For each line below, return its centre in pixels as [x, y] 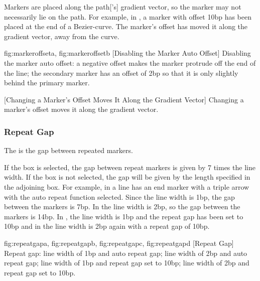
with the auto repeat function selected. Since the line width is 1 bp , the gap [119, 196]
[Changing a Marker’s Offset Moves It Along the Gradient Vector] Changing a [124, 99]
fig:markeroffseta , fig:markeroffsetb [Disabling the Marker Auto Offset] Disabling [127, 53]
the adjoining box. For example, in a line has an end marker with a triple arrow [127, 186]
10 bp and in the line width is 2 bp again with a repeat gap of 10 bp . [107, 226]
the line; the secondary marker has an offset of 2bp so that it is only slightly [121, 73]
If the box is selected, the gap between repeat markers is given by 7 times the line [130, 167]
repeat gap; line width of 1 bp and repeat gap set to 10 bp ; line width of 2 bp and [127, 263]
